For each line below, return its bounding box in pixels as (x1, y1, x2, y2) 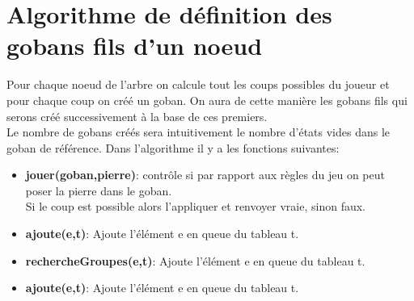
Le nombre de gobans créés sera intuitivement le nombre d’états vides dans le (6, 123, 391, 140)
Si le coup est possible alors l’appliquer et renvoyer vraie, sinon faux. (25, 198, 366, 215)
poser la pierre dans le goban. (25, 182, 172, 199)
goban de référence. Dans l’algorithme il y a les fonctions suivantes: (6, 139, 340, 156)
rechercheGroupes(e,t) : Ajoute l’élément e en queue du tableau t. (25, 252, 365, 269)
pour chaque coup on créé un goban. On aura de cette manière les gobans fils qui (6, 91, 408, 108)
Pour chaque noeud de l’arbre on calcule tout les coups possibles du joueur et (6, 76, 390, 93)
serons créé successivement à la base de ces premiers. (6, 107, 268, 124)
